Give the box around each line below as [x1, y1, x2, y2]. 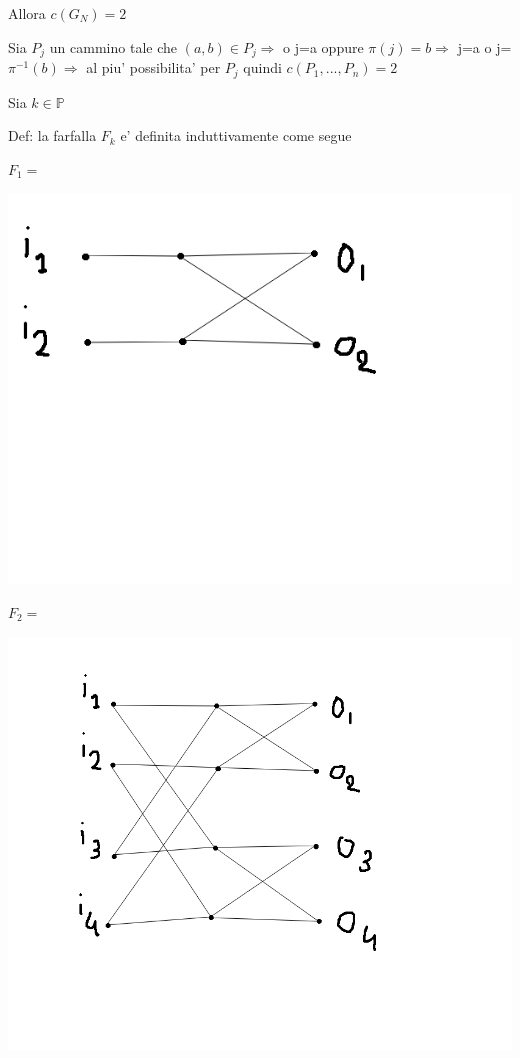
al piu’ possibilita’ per [86, 57, 221, 78]
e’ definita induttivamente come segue [120, 125, 352, 146]
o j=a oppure [283, 36, 364, 57]
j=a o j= [457, 36, 512, 57]
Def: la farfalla [8, 125, 97, 146]
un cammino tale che [49, 36, 177, 57]
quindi [243, 57, 282, 78]
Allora [8, 3, 46, 23]
